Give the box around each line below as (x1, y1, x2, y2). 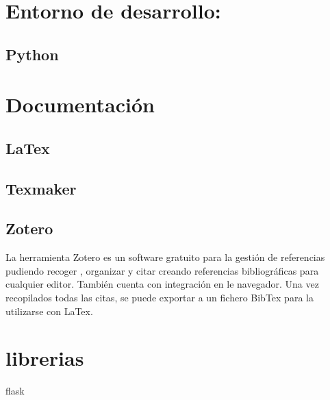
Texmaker (5, 177, 77, 199)
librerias (5, 344, 84, 372)
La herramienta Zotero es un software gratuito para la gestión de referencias (5, 250, 325, 264)
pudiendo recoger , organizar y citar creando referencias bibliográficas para (5, 263, 319, 277)
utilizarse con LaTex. (5, 303, 93, 318)
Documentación (5, 90, 155, 118)
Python (5, 43, 59, 64)
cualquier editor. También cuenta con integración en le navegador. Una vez (5, 277, 319, 291)
